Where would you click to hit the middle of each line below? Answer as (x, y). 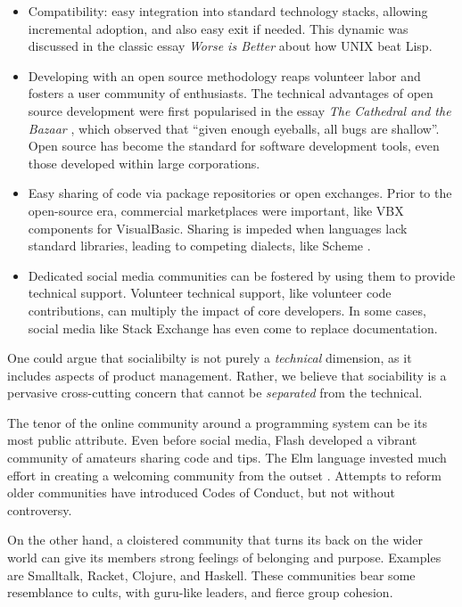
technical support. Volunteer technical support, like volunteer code (210, 293)
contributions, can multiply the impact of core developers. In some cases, (227, 310)
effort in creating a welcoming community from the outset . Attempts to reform (224, 475)
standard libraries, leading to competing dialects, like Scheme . (199, 246)
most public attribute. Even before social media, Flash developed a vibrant (212, 440)
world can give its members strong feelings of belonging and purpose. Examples (224, 558)
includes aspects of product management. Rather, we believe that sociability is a (227, 375)
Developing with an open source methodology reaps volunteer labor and (224, 75)
